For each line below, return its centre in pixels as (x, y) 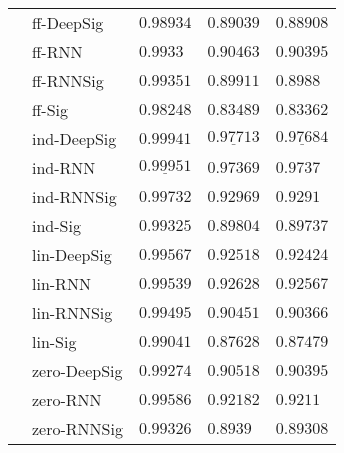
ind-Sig (56, 225)
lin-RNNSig (72, 312)
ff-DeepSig (68, 22)
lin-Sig (54, 341)
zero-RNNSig (77, 428)
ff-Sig (50, 109)
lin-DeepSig (72, 254)
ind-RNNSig (74, 196)
